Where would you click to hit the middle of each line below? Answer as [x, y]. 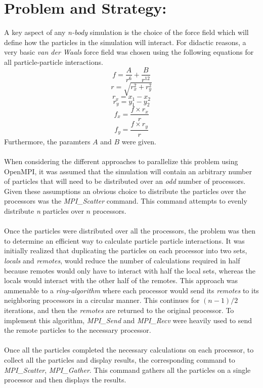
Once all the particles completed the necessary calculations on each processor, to [129, 350]
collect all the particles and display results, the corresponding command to [120, 359]
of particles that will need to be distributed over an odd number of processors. [125, 181]
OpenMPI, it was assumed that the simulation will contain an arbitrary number [128, 171]
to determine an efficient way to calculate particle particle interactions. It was [124, 240]
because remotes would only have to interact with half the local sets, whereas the [130, 270]
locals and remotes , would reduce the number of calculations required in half [122, 261]
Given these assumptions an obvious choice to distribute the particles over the [125, 191]
